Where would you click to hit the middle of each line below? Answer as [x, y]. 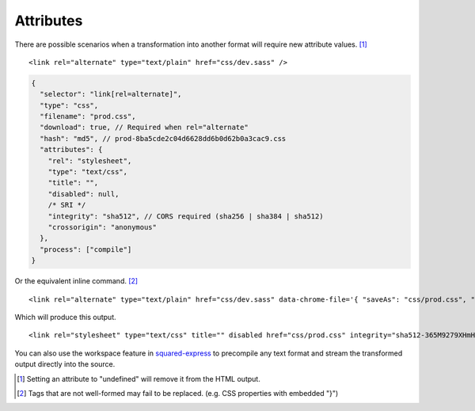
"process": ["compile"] [86, 249]
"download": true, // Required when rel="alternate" [144, 127]
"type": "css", [69, 105]
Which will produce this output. [65, 317]
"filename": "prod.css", [88, 116]
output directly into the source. [65, 364]
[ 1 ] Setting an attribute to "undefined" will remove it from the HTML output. [139, 379]
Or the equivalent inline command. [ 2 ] [76, 281]
